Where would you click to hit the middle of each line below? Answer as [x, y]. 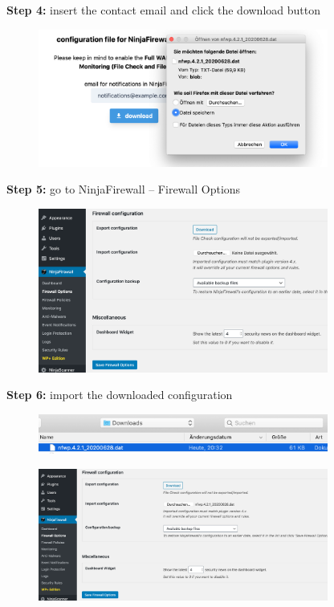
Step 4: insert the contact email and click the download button [163, 10]
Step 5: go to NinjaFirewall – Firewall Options [124, 189]
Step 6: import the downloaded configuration [120, 395]
